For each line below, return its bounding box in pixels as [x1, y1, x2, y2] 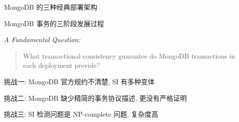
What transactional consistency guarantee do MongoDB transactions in [23, 50, 235, 61]
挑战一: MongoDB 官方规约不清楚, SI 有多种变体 [4, 76, 155, 86]
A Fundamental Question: [4, 34, 81, 45]
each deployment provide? [23, 60, 100, 70]
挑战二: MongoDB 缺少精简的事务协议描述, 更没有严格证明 [4, 92, 187, 103]
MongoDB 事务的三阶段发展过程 [4, 18, 104, 28]
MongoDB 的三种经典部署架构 [4, 2, 97, 12]
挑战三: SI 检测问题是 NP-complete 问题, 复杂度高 [4, 109, 159, 119]
